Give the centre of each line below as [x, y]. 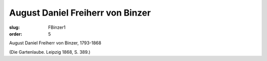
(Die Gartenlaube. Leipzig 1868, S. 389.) [50, 52]
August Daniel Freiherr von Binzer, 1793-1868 [55, 43]
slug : [14, 27]
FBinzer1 [57, 27]
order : [16, 34]
